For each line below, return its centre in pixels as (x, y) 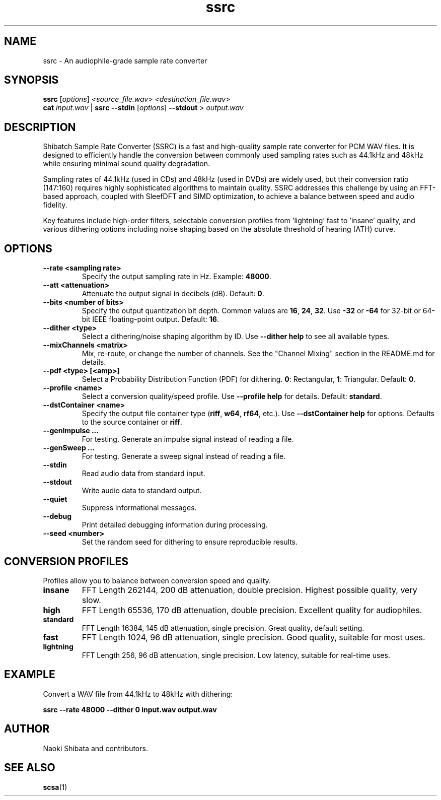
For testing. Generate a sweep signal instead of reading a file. (184, 456)
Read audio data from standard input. (143, 474)
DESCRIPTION (40, 127)
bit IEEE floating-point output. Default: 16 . (150, 319)
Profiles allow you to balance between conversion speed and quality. (157, 580)
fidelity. (55, 205)
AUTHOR (27, 729)
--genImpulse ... (71, 431)
